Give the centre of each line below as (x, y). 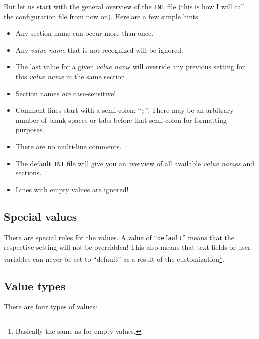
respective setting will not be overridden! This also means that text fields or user (127, 247)
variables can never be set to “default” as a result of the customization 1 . (114, 258)
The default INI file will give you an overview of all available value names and (135, 163)
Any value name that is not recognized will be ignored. (99, 50)
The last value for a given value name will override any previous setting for (130, 67)
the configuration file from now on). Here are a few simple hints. (102, 16)
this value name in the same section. (71, 77)
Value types (35, 285)
